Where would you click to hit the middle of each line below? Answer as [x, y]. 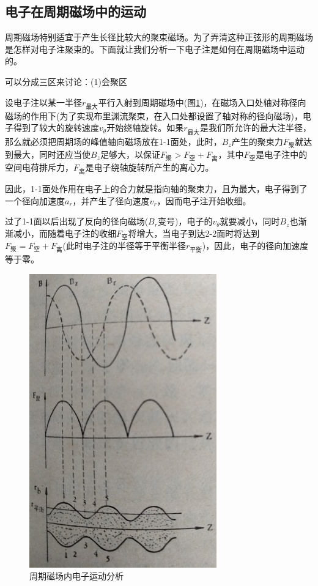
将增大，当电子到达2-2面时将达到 [194, 233]
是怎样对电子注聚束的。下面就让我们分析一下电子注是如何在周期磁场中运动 [155, 49]
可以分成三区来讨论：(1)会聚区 [66, 81]
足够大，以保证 [130, 154]
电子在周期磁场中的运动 [76, 11]
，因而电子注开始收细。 [204, 200]
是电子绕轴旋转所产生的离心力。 [150, 167]
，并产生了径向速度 [111, 200]
